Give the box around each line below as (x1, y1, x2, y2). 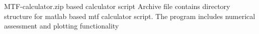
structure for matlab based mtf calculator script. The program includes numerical (4, 10, 255, 21)
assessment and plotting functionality (4, 20, 119, 31)
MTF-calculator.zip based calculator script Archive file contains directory (4, 1, 230, 11)
